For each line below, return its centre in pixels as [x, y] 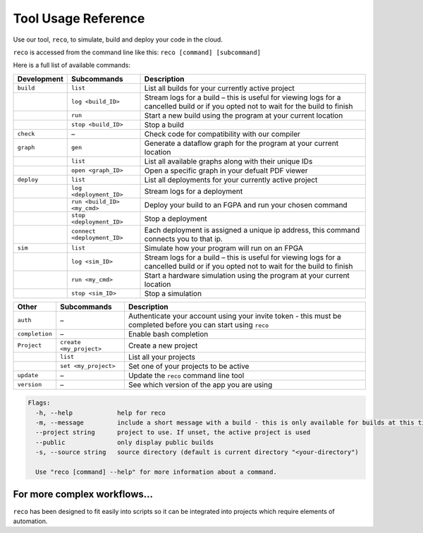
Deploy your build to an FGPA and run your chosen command [246, 204]
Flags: [39, 403]
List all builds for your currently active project [220, 88]
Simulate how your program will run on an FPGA [223, 248]
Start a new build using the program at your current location [244, 115]
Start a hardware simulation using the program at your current [247, 275]
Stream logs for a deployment [194, 191]
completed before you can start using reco [198, 324]
